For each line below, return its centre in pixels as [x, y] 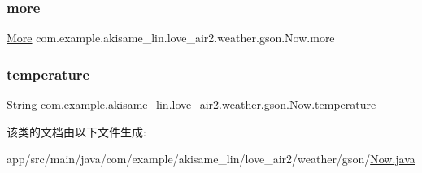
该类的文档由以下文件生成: [76, 131]
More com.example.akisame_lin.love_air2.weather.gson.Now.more [171, 38]
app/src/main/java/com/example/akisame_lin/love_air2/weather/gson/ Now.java [211, 159]
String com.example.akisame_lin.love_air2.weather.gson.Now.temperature [191, 104]
